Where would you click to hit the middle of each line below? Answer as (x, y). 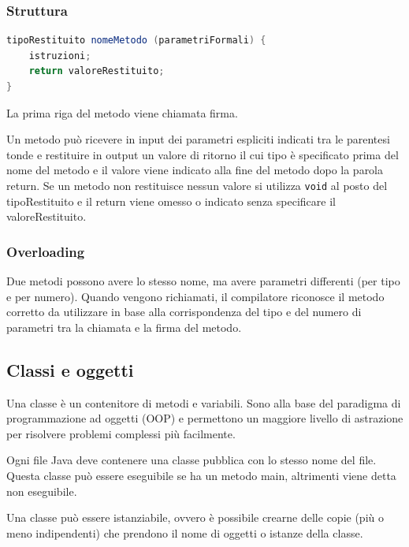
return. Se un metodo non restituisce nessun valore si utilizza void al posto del (197, 185)
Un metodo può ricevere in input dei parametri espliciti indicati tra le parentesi (198, 139)
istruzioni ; (60, 56)
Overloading (46, 251)
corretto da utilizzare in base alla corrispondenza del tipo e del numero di (184, 312)
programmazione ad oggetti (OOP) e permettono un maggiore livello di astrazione (205, 418)
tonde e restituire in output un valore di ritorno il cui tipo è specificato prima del (203, 154)
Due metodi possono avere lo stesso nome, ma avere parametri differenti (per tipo (203, 281)
